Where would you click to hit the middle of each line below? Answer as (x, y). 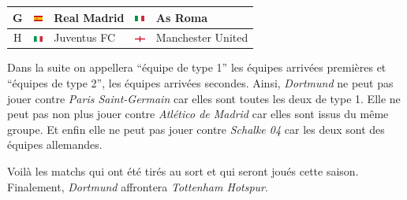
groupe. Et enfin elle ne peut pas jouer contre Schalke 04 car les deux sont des (196, 129)
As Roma (182, 17)
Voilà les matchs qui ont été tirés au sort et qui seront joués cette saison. (183, 171)
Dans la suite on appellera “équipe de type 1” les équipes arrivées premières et (197, 67)
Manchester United (202, 37)
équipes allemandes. (55, 144)
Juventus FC (85, 37)
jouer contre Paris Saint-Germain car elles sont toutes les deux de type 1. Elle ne (204, 98)
